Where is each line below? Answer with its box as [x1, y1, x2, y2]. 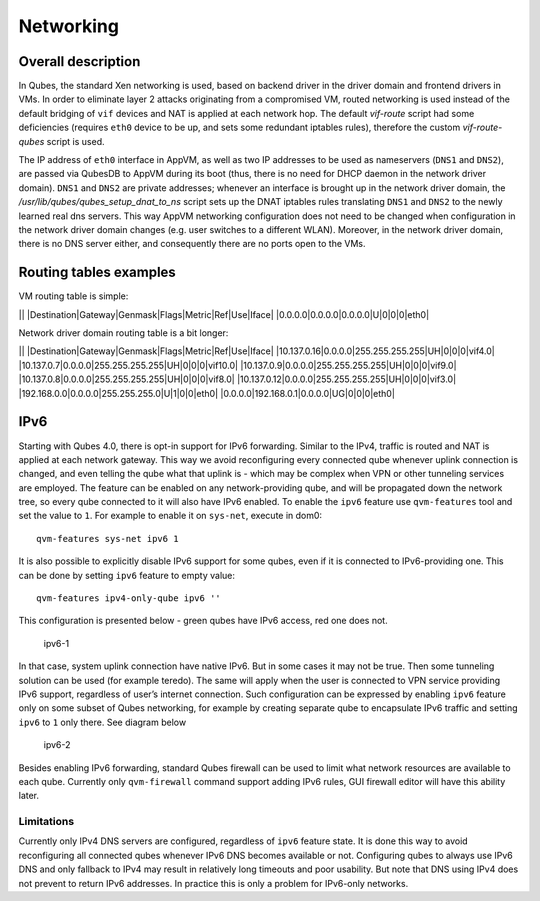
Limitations [18, 815, 75, 829]
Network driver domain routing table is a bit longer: [18, 327, 229, 339]
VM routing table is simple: [18, 290, 129, 302]
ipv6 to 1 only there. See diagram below [18, 716, 187, 728]
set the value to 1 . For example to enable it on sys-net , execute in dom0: [18, 510, 323, 522]
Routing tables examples [18, 264, 177, 281]
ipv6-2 [43, 739, 71, 751]
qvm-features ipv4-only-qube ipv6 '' [36, 593, 222, 604]
